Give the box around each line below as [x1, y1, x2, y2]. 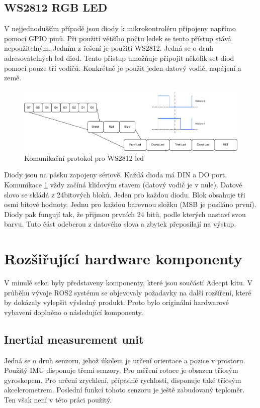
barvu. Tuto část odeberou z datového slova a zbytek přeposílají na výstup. [4, 219, 236, 229]
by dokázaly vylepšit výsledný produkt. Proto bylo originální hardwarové [4, 297, 229, 308]
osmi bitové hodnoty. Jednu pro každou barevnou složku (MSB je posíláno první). [4, 199, 256, 210]
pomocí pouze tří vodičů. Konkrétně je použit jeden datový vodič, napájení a [4, 62, 241, 73]
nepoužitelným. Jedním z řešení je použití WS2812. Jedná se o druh [4, 43, 213, 53]
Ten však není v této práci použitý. [4, 394, 112, 405]
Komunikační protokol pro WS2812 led [24, 152, 144, 163]
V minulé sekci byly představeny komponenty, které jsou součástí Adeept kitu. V [4, 277, 252, 288]
